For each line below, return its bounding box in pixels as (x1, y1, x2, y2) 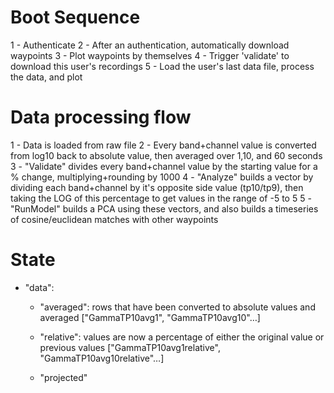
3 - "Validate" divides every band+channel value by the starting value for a (10, 160, 318, 172)
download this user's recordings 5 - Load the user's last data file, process (10, 60, 315, 72)
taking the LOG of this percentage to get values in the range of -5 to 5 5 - (10, 192, 312, 204)
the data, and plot (10, 71, 83, 83)
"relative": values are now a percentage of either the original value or (39, 331, 325, 343)
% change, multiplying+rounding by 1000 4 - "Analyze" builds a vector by (10, 171, 314, 183)
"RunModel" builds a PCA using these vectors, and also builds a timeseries (10, 202, 319, 215)
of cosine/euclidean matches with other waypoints (10, 213, 219, 225)
